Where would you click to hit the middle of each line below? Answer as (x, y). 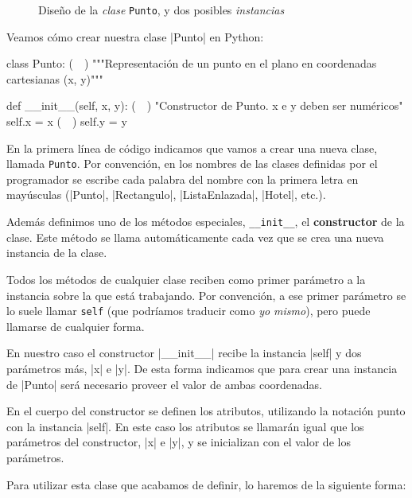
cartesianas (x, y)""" (55, 78)
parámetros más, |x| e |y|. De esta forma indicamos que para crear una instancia (202, 368)
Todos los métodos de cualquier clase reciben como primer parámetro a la (186, 279)
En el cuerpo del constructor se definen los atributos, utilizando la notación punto (206, 411)
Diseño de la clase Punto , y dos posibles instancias (161, 10)
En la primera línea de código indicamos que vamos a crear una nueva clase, (192, 148)
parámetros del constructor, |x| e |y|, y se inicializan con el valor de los (179, 442)
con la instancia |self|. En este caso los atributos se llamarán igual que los (185, 426)
